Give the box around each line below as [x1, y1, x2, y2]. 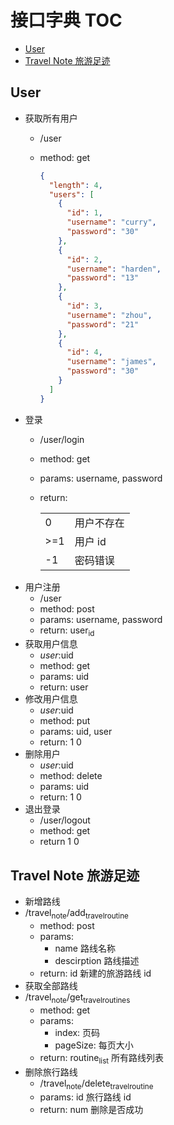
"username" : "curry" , [66, 217, 157, 228]
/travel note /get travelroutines [24, 991, 131, 1005]
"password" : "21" [66, 319, 140, 330]
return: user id [39, 624, 95, 638]
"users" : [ [48, 189, 95, 200]
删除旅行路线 [24, 1066, 78, 1078]
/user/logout [39, 814, 91, 826]
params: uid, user [39, 726, 113, 738]
